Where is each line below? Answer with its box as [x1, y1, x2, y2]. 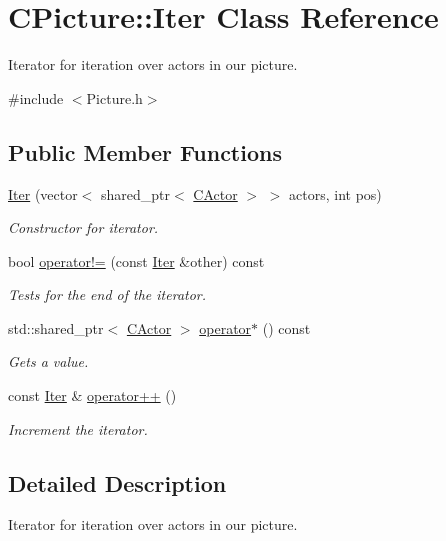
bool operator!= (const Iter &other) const [8, 250, 265, 271]
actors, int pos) [289, 183, 382, 204]
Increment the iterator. [8, 418, 148, 439]
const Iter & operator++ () [8, 385, 177, 406]
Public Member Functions [8, 136, 282, 167]
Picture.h [86, 87, 143, 108]
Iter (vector [8, 183, 78, 204]
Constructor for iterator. [8, 217, 159, 238]
